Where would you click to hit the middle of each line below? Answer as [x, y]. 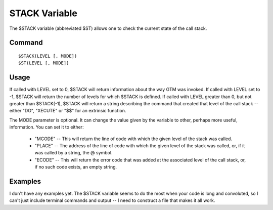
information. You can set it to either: [47, 127]
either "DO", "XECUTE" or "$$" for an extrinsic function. [68, 111]
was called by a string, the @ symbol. [74, 153]
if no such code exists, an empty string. [76, 167]
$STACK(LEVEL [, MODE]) [48, 56]
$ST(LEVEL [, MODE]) [44, 63]
